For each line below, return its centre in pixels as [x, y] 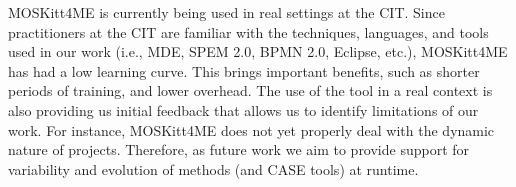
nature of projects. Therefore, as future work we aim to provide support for [239, 149]
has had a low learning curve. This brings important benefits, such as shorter [244, 70]
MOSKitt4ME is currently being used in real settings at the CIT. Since [226, 12]
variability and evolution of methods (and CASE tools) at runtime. [213, 168]
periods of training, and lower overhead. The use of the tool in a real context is [250, 90]
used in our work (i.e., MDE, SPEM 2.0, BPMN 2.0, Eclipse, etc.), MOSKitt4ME [258, 51]
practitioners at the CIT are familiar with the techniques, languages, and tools [248, 31]
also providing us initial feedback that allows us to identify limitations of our [243, 109]
